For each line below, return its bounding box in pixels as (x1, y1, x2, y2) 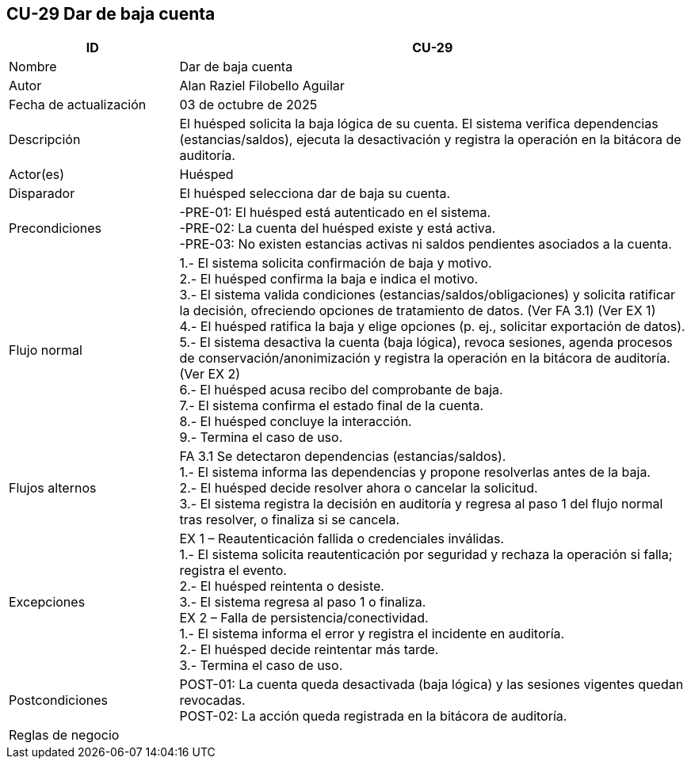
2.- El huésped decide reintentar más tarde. (179, 641, 439, 658)
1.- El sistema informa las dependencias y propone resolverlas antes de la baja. (179, 464, 651, 481)
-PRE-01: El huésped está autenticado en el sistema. (179, 204, 491, 221)
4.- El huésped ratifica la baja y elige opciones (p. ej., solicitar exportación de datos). (179, 318, 685, 335)
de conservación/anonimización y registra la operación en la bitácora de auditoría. (179, 350, 670, 367)
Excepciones (9, 594, 86, 611)
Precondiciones (9, 220, 101, 237)
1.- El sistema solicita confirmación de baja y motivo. (179, 255, 492, 272)
